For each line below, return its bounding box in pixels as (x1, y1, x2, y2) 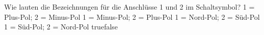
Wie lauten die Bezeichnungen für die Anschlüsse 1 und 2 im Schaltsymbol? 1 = (4, 2, 255, 12)
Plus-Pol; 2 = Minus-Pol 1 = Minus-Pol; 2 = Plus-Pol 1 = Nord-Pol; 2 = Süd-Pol (4, 11, 260, 22)
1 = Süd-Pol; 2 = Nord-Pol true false (4, 21, 118, 32)
